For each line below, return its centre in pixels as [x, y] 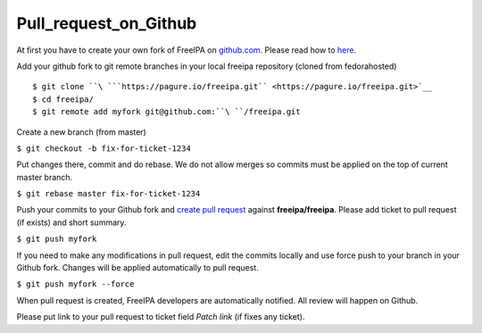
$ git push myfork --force [75, 284]
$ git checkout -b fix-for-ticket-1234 [104, 148]
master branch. [45, 177]
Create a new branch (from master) [81, 132]
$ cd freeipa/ [63, 99]
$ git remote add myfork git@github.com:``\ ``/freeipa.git [166, 112]
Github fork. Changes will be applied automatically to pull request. [137, 268]
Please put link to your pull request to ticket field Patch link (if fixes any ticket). [161, 317]
